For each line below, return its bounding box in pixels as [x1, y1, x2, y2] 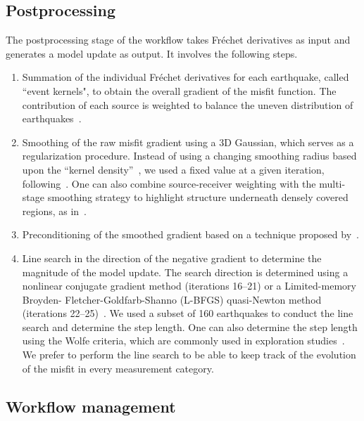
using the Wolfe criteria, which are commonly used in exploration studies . [22, 333, 345, 348]
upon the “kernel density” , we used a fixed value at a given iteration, [22, 162, 325, 176]
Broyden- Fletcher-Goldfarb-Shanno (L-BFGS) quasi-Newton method [22, 292, 322, 306]
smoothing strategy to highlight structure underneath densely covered [47, 190, 349, 205]
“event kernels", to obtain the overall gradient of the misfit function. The [22, 83, 337, 98]
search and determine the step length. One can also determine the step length [22, 319, 358, 334]
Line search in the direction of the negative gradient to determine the [22, 250, 322, 265]
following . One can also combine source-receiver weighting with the [22, 176, 316, 190]
